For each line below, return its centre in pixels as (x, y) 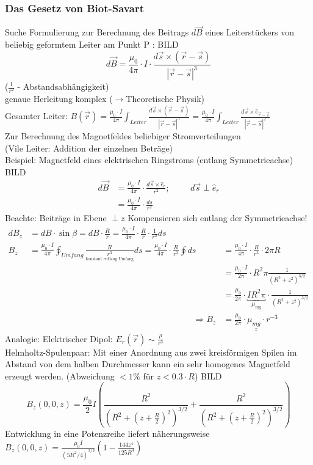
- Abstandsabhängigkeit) (63, 86)
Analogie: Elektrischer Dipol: (59, 338)
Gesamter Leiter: (36, 116)
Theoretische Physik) (165, 99)
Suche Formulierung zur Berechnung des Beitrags (97, 32)
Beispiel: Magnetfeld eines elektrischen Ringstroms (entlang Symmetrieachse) (149, 160)
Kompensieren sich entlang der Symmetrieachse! (218, 218)
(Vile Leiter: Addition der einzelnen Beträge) (89, 148)
